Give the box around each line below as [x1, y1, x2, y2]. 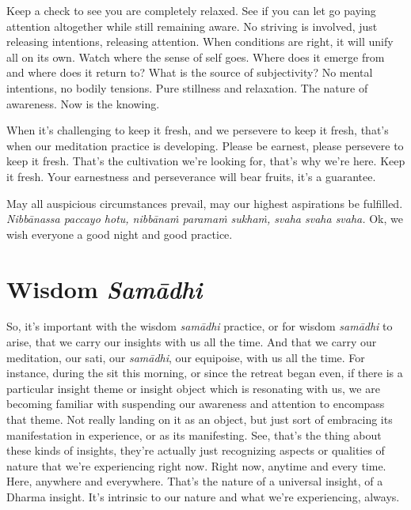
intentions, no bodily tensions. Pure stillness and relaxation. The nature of [6, 79, 368, 96]
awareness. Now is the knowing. [6, 95, 160, 111]
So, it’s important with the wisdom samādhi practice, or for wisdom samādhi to [6, 318, 393, 334]
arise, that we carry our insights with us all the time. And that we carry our [6, 334, 377, 350]
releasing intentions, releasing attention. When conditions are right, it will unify [6, 33, 394, 50]
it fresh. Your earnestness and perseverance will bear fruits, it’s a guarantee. [6, 168, 376, 184]
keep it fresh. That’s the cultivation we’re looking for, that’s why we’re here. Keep [6, 153, 405, 169]
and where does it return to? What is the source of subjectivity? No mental [6, 64, 373, 81]
